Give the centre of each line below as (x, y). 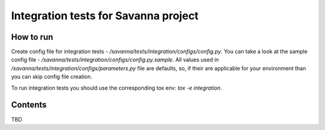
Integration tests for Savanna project (105, 16)
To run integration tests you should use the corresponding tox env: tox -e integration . (116, 88)
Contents (29, 105)
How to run (32, 37)
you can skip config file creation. (52, 77)
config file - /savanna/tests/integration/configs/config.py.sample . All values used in (115, 60)
